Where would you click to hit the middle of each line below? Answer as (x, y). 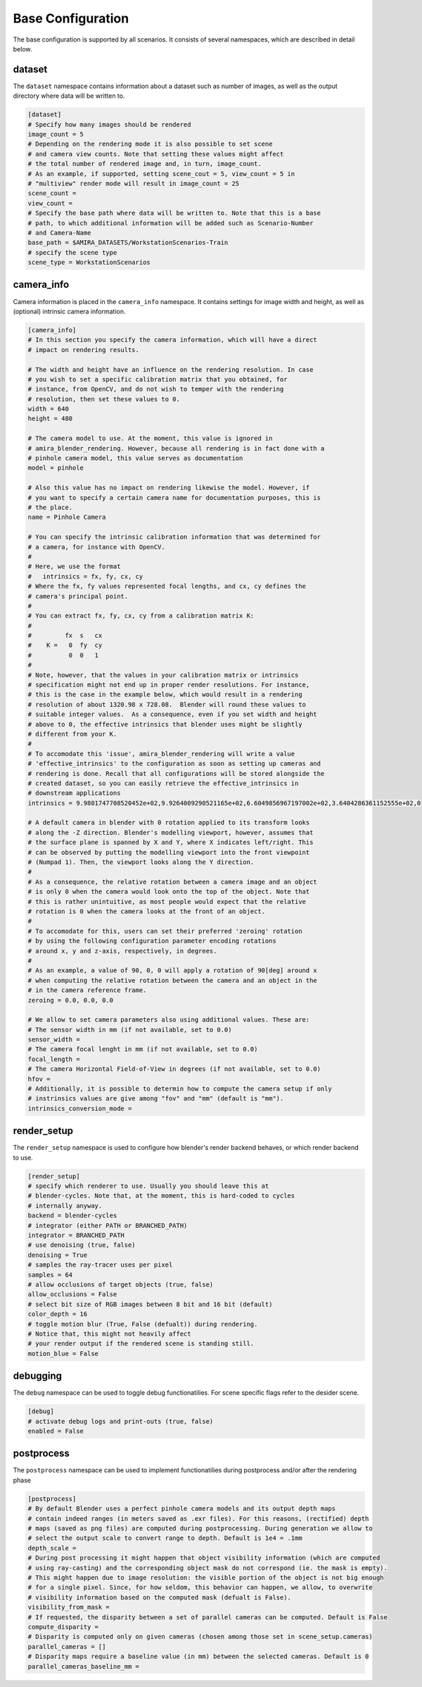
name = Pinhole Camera (67, 517)
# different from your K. (72, 734)
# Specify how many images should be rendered (109, 124)
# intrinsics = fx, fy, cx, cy (85, 576)
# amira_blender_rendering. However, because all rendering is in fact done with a (176, 448)
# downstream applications (74, 793)
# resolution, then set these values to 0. (104, 399)
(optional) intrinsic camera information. (69, 311)
